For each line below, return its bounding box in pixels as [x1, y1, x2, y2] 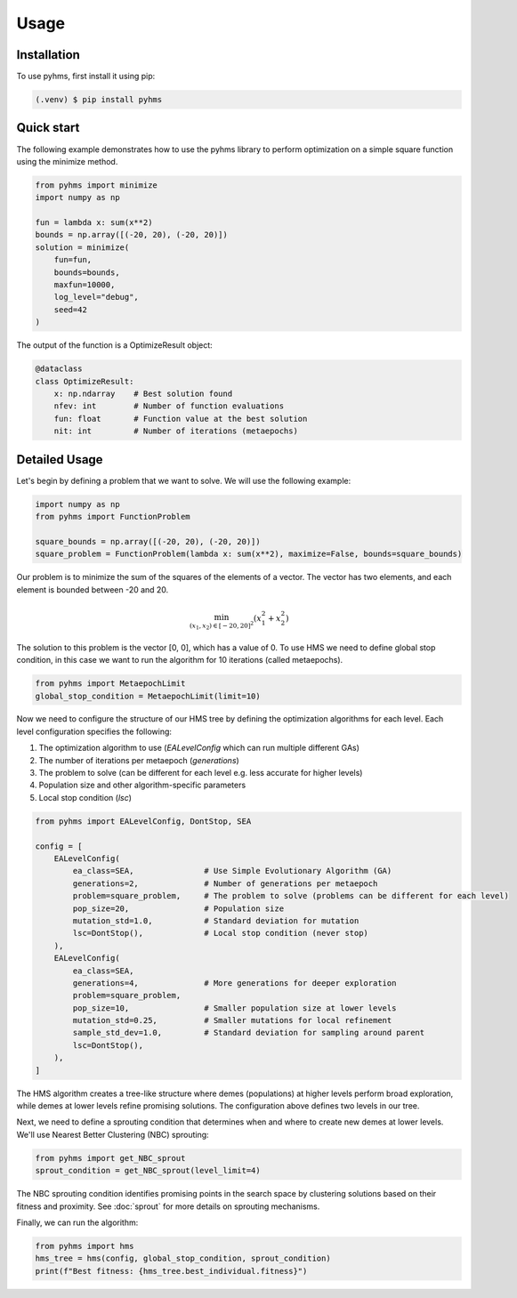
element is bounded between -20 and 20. [16, 584, 169, 595]
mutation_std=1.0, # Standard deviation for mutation [72, 915, 359, 925]
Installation [16, 47, 80, 62]
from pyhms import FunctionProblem [35, 512, 190, 522]
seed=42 [53, 304, 88, 315]
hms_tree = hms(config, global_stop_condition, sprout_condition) [35, 1254, 331, 1263]
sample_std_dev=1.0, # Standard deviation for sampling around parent [72, 1028, 425, 1038]
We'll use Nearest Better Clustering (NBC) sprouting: [16, 1129, 209, 1140]
